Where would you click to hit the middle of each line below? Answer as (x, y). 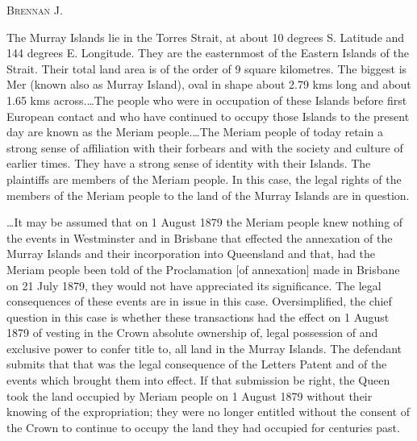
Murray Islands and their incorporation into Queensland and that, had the (191, 254)
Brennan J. (35, 10)
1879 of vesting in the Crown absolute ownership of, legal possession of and (192, 333)
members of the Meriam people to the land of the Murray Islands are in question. (208, 195)
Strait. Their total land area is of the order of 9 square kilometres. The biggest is (207, 68)
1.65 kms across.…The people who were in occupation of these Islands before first (207, 100)
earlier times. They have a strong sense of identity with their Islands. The (189, 163)
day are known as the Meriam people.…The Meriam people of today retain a (195, 132)
